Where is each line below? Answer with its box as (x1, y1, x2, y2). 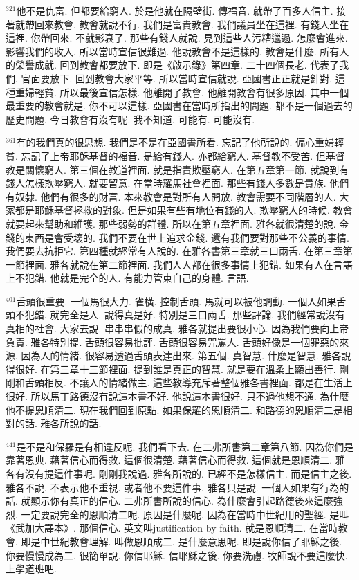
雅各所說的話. (40, 416, 102, 431)
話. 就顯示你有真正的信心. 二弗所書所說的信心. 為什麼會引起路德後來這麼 (6, 493, 333, 508)
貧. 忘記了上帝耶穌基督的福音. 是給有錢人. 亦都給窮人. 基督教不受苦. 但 (6, 148, 326, 163)
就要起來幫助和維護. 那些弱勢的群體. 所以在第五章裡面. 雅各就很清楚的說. (6, 216, 336, 230)
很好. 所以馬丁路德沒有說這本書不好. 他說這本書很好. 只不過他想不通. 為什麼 (6, 389, 349, 404)
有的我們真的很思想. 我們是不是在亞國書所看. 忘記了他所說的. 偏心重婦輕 (16, 135, 344, 149)
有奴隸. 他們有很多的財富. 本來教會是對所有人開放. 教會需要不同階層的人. (6, 189, 336, 203)
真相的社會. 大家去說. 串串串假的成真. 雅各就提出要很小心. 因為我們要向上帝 (6, 321, 349, 336)
